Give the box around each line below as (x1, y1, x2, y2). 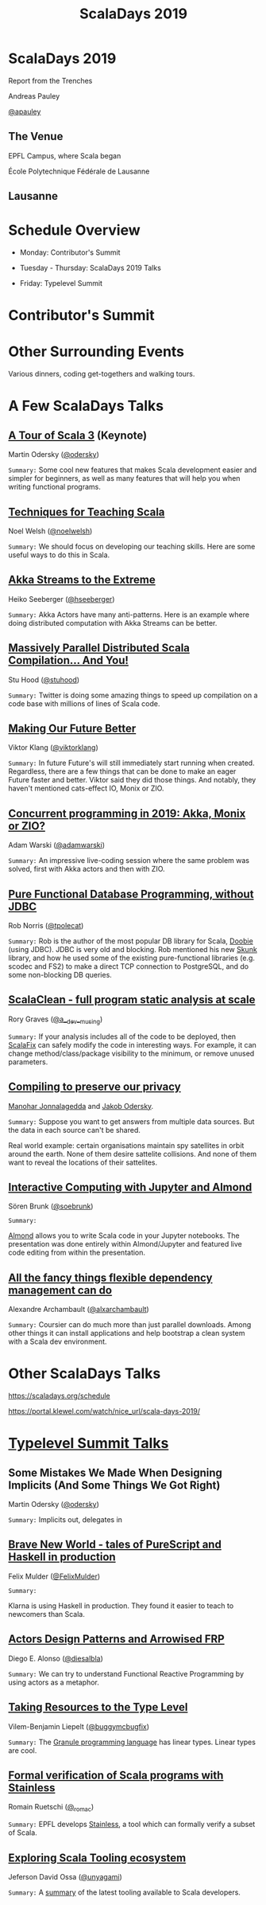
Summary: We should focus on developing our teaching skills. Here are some (8, 542, 256, 552)
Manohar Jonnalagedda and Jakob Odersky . (8, 1101, 154, 1111)
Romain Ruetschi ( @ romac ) (8, 1802, 94, 1813)
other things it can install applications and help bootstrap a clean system (8, 1329, 245, 1338)
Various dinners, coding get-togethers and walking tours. (8, 369, 195, 379)
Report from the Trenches (8, 76, 93, 85)
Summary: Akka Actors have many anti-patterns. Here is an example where (8, 610, 250, 619)
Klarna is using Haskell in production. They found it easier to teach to (8, 1601, 234, 1610)
